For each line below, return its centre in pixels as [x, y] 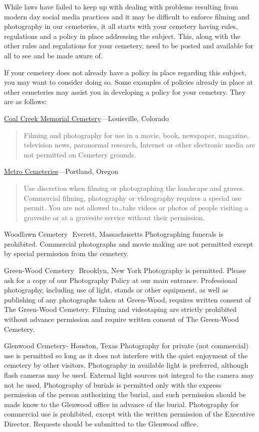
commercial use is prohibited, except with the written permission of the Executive [129, 414]
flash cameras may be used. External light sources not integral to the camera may [129, 375]
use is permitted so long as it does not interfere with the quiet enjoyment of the [126, 355]
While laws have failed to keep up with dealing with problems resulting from [121, 6]
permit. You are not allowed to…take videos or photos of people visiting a [136, 208]
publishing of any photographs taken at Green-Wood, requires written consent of [128, 299]
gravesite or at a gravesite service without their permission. [114, 217]
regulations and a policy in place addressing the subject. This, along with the [122, 36]
